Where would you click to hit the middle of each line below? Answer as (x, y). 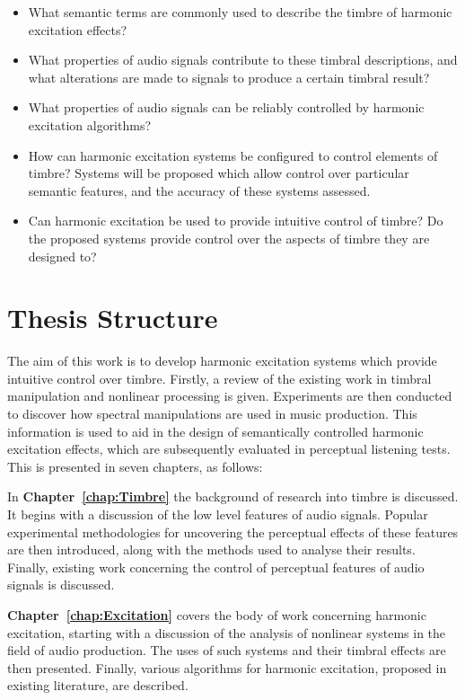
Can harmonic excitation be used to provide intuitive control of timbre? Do (236, 221)
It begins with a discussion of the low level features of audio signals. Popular (218, 514)
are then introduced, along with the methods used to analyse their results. (211, 549)
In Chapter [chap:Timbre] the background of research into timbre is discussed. (233, 496)
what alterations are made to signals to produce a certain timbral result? (229, 77)
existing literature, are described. (98, 685)
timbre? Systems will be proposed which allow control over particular (219, 173)
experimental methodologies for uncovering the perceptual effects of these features (233, 532)
